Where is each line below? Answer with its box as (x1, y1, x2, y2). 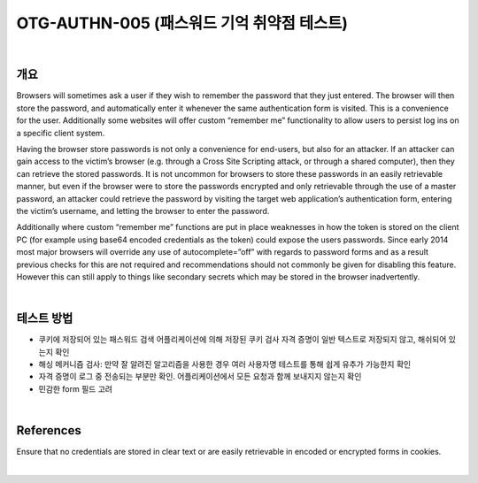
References (16, 423, 81, 438)
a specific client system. (16, 127, 105, 138)
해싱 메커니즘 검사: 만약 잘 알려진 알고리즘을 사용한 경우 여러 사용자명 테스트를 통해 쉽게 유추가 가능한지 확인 (38, 359, 412, 369)
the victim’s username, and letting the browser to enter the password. (16, 205, 270, 216)
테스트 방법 (16, 310, 73, 326)
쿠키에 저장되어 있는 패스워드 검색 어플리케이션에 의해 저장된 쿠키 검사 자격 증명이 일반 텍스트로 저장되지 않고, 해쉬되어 (38, 334, 447, 345)
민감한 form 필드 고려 (38, 383, 112, 394)
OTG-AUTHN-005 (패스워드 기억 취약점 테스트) (16, 13, 349, 33)
